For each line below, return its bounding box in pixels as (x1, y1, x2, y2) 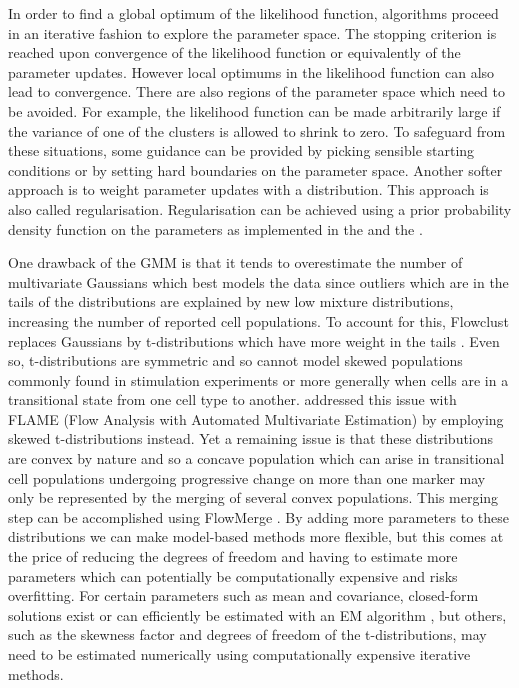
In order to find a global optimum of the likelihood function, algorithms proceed (8, 3, 499, 23)
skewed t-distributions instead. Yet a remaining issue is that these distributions (8, 428, 494, 449)
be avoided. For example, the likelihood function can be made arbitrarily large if (8, 100, 501, 121)
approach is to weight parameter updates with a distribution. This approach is (8, 179, 489, 200)
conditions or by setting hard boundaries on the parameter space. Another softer (8, 159, 503, 180)
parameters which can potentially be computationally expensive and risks (8, 565, 458, 586)
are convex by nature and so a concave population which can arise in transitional (8, 448, 505, 469)
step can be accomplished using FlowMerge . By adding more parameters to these (8, 506, 509, 527)
